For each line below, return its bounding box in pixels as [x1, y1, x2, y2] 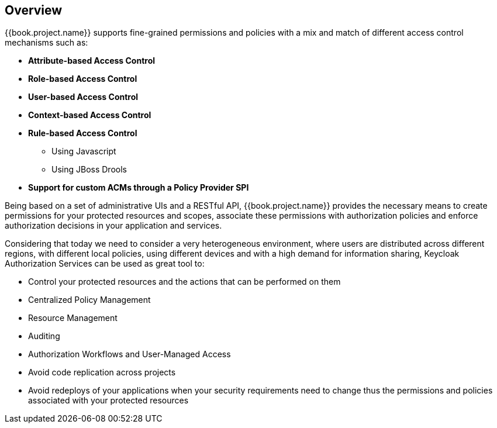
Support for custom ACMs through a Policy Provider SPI [28, 182, 249, 193]
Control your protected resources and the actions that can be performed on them [28, 277, 341, 287]
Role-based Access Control [28, 74, 137, 84]
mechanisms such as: [5, 37, 88, 48]
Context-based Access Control [28, 110, 151, 120]
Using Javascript [51, 146, 116, 157]
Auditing [28, 331, 60, 341]
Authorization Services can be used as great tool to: [5, 258, 205, 269]
